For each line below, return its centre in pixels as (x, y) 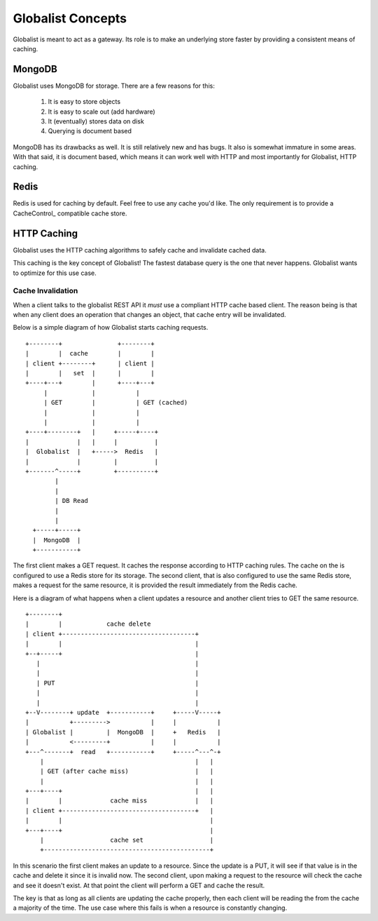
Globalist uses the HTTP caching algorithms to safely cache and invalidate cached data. (140, 250)
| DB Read (72, 501)
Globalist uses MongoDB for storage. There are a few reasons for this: (114, 86)
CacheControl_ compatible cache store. (70, 213)
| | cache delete (88, 624)
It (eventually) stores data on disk (96, 121)
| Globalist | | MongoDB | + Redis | (123, 732)
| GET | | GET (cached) (116, 403)
